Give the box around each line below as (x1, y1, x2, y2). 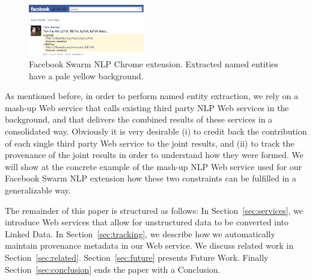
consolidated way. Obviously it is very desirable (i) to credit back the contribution (5, 125, 307, 138)
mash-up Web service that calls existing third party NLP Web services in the (5, 101, 289, 114)
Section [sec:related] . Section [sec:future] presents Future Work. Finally (5, 251, 269, 264)
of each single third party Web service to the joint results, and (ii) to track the (5, 136, 295, 149)
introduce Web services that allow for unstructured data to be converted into (5, 216, 289, 228)
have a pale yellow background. (29, 69, 144, 82)
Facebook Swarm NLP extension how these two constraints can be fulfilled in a (5, 172, 296, 184)
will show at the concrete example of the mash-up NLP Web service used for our (5, 160, 302, 172)
